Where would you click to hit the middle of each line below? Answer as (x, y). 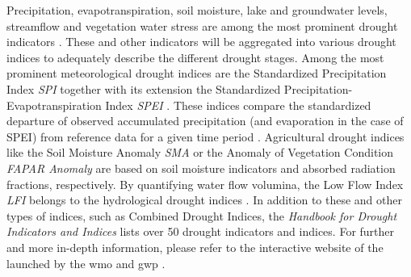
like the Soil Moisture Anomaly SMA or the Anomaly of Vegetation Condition (200, 152)
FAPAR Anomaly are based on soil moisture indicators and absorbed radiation (201, 168)
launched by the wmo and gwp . (86, 263)
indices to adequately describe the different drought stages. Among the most (195, 57)
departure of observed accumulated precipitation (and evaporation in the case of (205, 121)
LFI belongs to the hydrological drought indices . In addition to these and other (205, 200)
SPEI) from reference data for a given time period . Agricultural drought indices (205, 136)
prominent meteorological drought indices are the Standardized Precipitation (197, 73)
